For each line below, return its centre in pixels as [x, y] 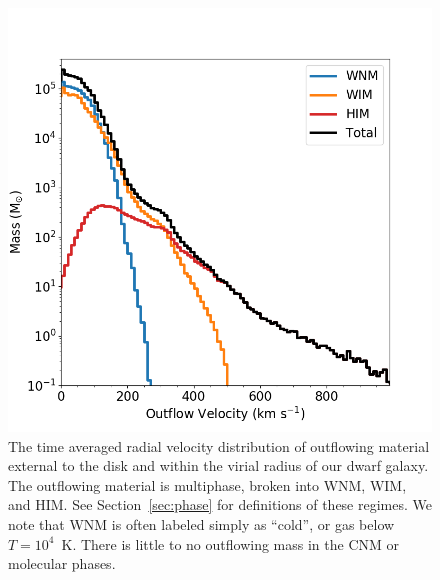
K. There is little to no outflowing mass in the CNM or [230, 543]
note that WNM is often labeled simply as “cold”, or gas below [201, 523]
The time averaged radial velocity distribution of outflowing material [219, 445]
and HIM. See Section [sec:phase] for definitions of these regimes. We [220, 504]
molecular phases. [62, 563]
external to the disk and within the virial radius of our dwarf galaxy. [218, 465]
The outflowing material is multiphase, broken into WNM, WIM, [207, 484]
